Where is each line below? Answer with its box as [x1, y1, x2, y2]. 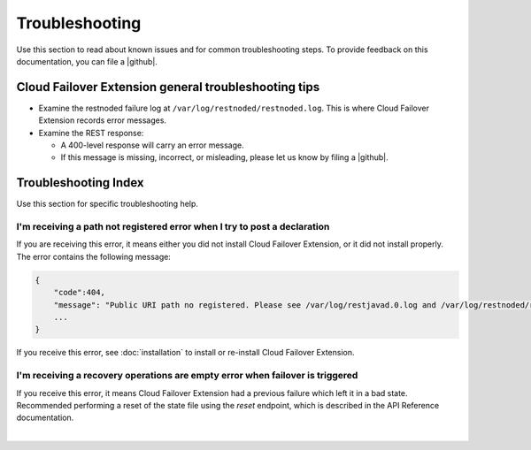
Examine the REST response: [38, 127, 144, 138]
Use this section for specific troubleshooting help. [16, 199, 199, 210]
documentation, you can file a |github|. [16, 56, 158, 66]
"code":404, [53, 287, 106, 298]
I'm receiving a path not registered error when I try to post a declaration [16, 221, 330, 233]
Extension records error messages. [38, 115, 167, 126]
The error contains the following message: [16, 251, 172, 262]
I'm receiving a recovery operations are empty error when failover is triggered [16, 370, 358, 382]
